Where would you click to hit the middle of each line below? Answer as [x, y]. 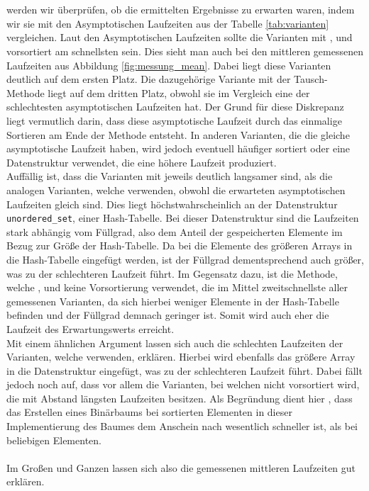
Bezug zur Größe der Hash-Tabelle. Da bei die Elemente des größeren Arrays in [180, 245]
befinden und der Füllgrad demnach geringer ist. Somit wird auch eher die [168, 315]
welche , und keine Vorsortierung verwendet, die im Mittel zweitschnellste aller [177, 287]
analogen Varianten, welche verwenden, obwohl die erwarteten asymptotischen [176, 190]
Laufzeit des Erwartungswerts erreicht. [90, 328]
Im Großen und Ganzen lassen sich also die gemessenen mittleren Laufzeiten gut [181, 467]
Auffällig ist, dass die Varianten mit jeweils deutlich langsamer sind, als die [170, 176]
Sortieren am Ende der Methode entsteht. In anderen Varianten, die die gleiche [178, 134]
